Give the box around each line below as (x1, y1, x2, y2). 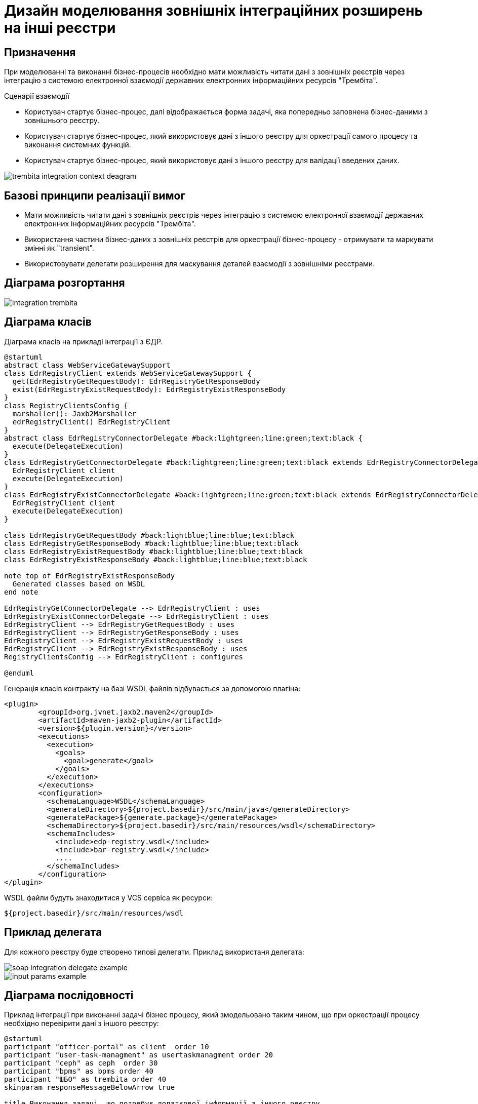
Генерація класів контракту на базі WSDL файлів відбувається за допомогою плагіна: (4, 684, 301, 693)
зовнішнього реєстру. (24, 116, 100, 125)
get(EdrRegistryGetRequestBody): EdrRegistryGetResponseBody (12, 377, 260, 385)
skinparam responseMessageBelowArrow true (4, 1083, 175, 1092)
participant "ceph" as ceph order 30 (4, 1059, 158, 1068)
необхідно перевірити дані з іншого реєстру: (4, 1019, 159, 1028)
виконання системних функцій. (24, 140, 131, 149)
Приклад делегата (4, 926, 102, 939)
